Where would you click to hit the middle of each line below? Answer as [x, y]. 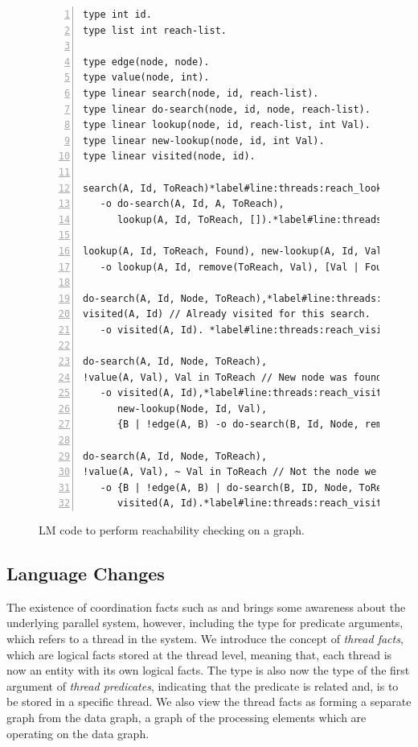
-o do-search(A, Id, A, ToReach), [192, 204]
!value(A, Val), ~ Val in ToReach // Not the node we [230, 472]
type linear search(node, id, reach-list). [201, 93]
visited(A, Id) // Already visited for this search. [227, 314]
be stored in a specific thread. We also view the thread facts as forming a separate [209, 702]
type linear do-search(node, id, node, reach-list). [227, 109]
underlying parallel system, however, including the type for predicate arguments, [205, 623]
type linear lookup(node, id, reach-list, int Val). [227, 125]
